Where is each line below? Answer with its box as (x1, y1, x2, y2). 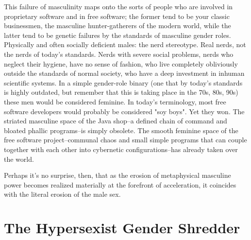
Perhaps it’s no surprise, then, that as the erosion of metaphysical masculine (4, 170, 231, 180)
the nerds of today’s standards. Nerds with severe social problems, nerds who (4, 49, 234, 59)
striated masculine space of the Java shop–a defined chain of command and (4, 116, 227, 126)
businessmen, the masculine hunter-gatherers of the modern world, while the (4, 20, 231, 31)
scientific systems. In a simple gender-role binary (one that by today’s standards (4, 77, 243, 87)
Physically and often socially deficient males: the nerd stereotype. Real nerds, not (4, 39, 246, 50)
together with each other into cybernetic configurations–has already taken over (4, 144, 238, 154)
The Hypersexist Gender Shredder (4, 218, 240, 238)
